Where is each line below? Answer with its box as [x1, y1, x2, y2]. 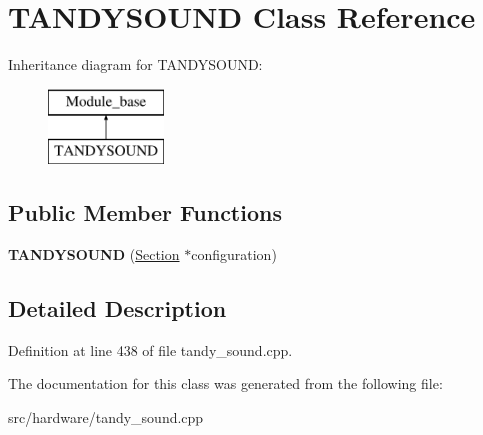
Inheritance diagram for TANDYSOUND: [8, 54, 263, 75]
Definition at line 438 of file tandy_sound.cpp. [8, 339, 293, 360]
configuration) [191, 244, 277, 265]
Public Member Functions [8, 197, 282, 228]
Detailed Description [8, 293, 227, 324]
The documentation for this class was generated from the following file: [8, 373, 443, 394]
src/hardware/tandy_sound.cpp [8, 407, 204, 428]
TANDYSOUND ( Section [8, 244, 180, 265]
